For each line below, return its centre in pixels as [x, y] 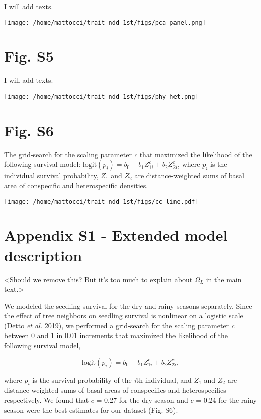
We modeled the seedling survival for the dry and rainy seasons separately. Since [128, 306]
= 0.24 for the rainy [226, 400]
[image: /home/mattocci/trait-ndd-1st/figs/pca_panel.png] [105, 22]
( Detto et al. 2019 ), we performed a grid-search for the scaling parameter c [119, 325]
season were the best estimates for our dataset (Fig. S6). [91, 410]
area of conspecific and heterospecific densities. [76, 185]
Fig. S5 [29, 56]
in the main [224, 279]
